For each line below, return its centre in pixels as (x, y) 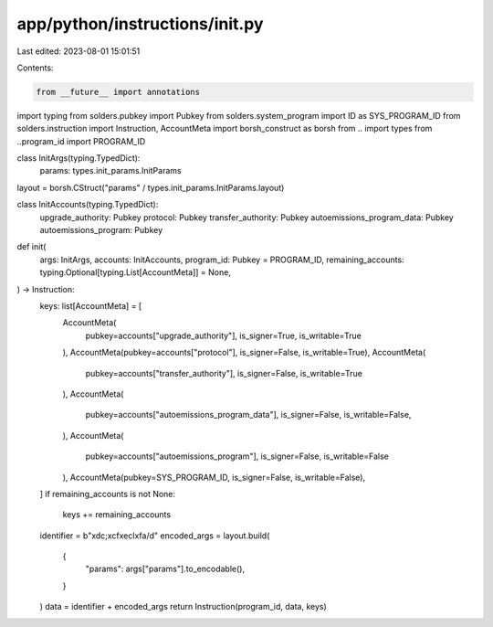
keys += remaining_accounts (117, 515)
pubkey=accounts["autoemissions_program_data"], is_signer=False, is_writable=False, (248, 415)
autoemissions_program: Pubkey (101, 230)
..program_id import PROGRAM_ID (81, 141)
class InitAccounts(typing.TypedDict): (88, 205)
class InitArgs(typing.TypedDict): (79, 158)
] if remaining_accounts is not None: (108, 494)
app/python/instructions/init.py (140, 24)
